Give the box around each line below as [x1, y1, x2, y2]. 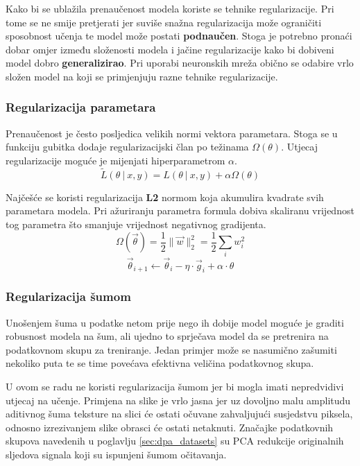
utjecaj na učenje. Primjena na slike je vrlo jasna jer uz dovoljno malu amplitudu [6, 392, 351, 407]
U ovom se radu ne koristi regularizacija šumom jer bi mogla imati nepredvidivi [6, 379, 344, 393]
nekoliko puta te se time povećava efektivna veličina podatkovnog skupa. [6, 356, 314, 370]
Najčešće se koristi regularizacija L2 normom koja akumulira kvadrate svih [6, 189, 324, 204]
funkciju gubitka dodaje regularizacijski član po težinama [6, 139, 249, 154]
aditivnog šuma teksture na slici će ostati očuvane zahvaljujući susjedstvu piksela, [6, 406, 353, 421]
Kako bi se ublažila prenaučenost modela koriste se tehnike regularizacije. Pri [6, 1, 334, 15]
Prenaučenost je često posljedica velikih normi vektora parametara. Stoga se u [6, 126, 338, 140]
